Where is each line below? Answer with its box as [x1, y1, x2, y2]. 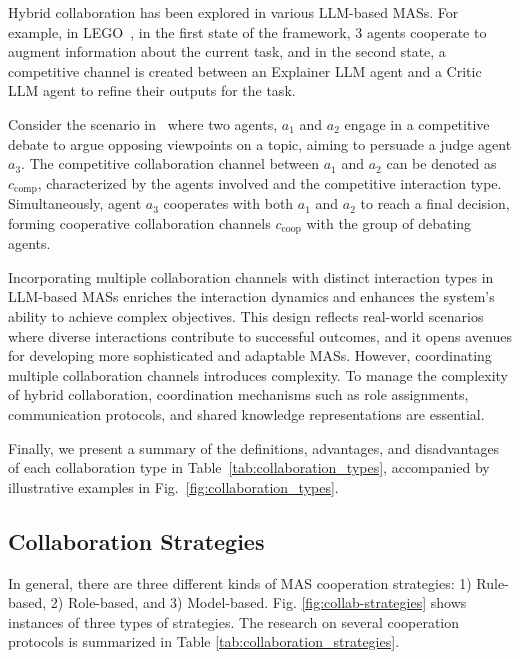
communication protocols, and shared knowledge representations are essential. [8, 404, 485, 424]
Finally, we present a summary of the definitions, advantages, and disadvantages [8, 437, 500, 458]
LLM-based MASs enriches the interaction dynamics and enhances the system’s [8, 286, 495, 307]
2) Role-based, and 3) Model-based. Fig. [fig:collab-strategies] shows [50, 592, 467, 613]
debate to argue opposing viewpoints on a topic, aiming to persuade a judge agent [8, 133, 512, 154]
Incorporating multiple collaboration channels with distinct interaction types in [8, 266, 494, 287]
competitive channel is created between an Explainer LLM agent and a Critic [8, 60, 482, 81]
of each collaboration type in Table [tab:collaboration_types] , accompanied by [8, 457, 490, 478]
